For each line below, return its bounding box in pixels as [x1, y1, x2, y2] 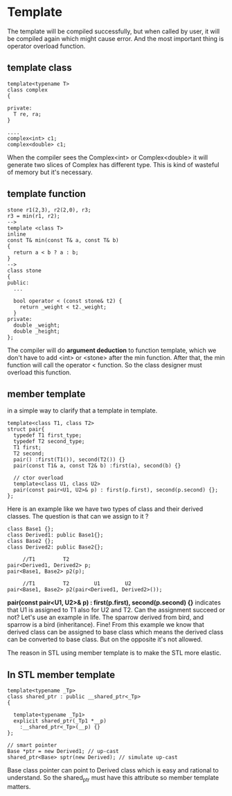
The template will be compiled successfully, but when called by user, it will [7, 27, 220, 35]
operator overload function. [7, 42, 86, 50]
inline [7, 230, 26, 238]
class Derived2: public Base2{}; [7, 544, 104, 551]
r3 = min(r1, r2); [7, 212, 60, 219]
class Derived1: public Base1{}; [7, 532, 104, 539]
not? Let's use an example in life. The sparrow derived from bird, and [7, 613, 204, 621]
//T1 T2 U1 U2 [22, 580, 132, 587]
